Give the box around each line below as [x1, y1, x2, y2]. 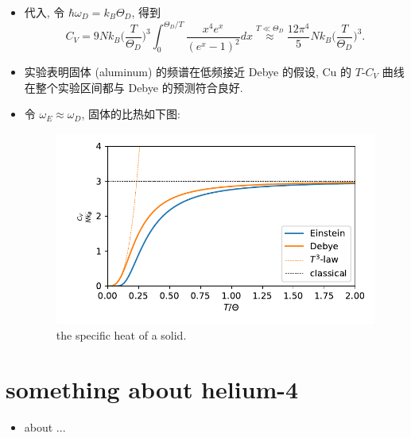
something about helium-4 [6, 373, 299, 405]
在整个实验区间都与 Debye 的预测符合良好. [24, 79, 243, 95]
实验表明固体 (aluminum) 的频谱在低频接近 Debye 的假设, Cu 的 [24, 63, 352, 80]
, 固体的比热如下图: [81, 106, 180, 122]
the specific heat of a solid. [56, 326, 187, 343]
